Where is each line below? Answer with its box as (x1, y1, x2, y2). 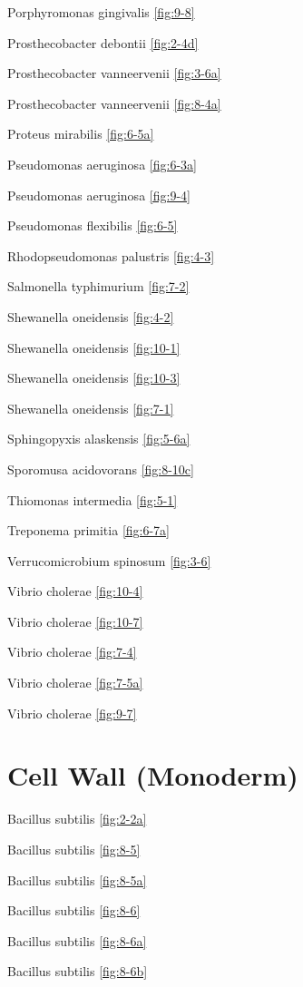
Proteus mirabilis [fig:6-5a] (7, 124, 154, 143)
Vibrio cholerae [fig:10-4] (7, 581, 143, 601)
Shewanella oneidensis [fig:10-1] (7, 337, 181, 357)
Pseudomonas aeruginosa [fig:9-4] (7, 185, 191, 204)
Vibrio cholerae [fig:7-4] (7, 642, 137, 661)
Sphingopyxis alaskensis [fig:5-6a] (7, 429, 191, 448)
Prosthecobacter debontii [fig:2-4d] (7, 33, 199, 52)
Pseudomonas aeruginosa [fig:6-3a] (7, 154, 197, 173)
